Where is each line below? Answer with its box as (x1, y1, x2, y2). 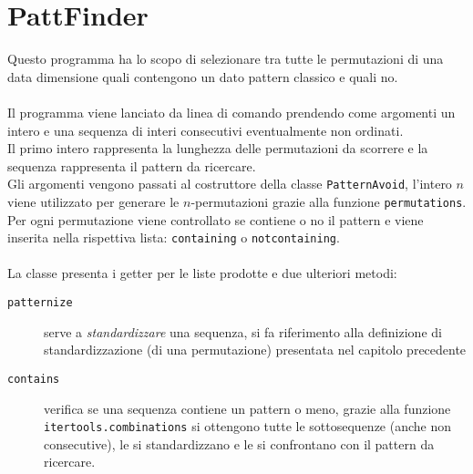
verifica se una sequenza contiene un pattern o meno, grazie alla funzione (44, 398, 451, 417)
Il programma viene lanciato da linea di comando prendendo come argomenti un (7, 102, 456, 121)
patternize (7, 296, 73, 310)
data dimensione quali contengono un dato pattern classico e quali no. (7, 67, 398, 86)
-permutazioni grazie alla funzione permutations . (190, 191, 467, 211)
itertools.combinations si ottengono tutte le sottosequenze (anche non (44, 417, 452, 436)
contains (7, 372, 60, 386)
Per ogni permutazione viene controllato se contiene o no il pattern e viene (7, 210, 424, 229)
